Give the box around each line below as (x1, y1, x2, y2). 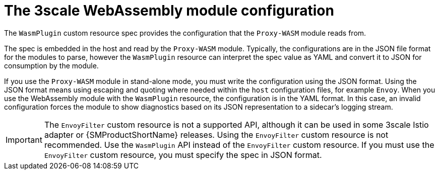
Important (6, 134, 42, 145)
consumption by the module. (4, 61, 99, 70)
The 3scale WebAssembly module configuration (4, 2, 334, 19)
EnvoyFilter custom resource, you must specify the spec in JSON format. (44, 149, 322, 160)
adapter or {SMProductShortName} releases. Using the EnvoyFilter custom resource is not (44, 129, 389, 140)
